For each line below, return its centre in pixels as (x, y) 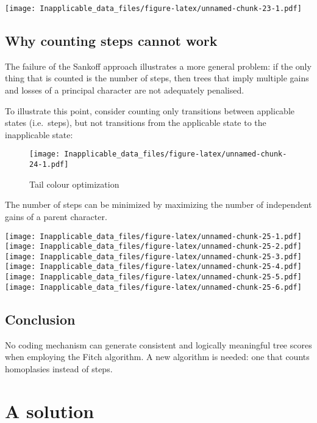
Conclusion (40, 319)
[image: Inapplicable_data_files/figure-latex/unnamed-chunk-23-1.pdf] (153, 9)
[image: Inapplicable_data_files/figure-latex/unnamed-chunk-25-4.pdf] (153, 267)
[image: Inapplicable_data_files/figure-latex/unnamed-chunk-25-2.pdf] (153, 247)
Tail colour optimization (74, 184)
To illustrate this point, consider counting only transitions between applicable (150, 110)
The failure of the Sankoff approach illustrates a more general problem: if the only (158, 66)
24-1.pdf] (49, 165)
